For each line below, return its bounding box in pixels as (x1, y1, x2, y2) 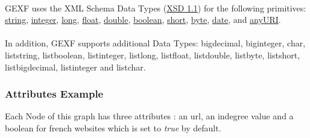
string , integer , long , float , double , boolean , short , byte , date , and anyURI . (5, 13, 281, 26)
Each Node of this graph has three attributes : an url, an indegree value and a (5, 110, 294, 122)
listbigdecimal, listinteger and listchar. (5, 60, 146, 73)
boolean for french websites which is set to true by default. (5, 121, 221, 134)
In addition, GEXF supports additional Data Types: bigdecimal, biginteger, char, (5, 37, 306, 49)
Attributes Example (5, 86, 104, 101)
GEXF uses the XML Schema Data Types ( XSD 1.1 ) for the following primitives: (5, 1, 306, 14)
